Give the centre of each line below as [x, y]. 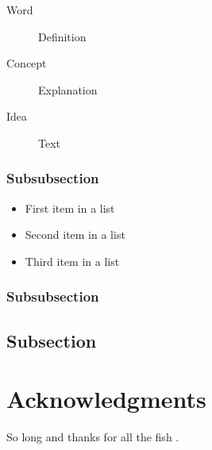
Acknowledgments [106, 399]
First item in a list [70, 208]
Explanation [68, 89]
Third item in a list [72, 261]
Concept [27, 63]
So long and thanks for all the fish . [93, 437]
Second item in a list [75, 235]
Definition [62, 36]
